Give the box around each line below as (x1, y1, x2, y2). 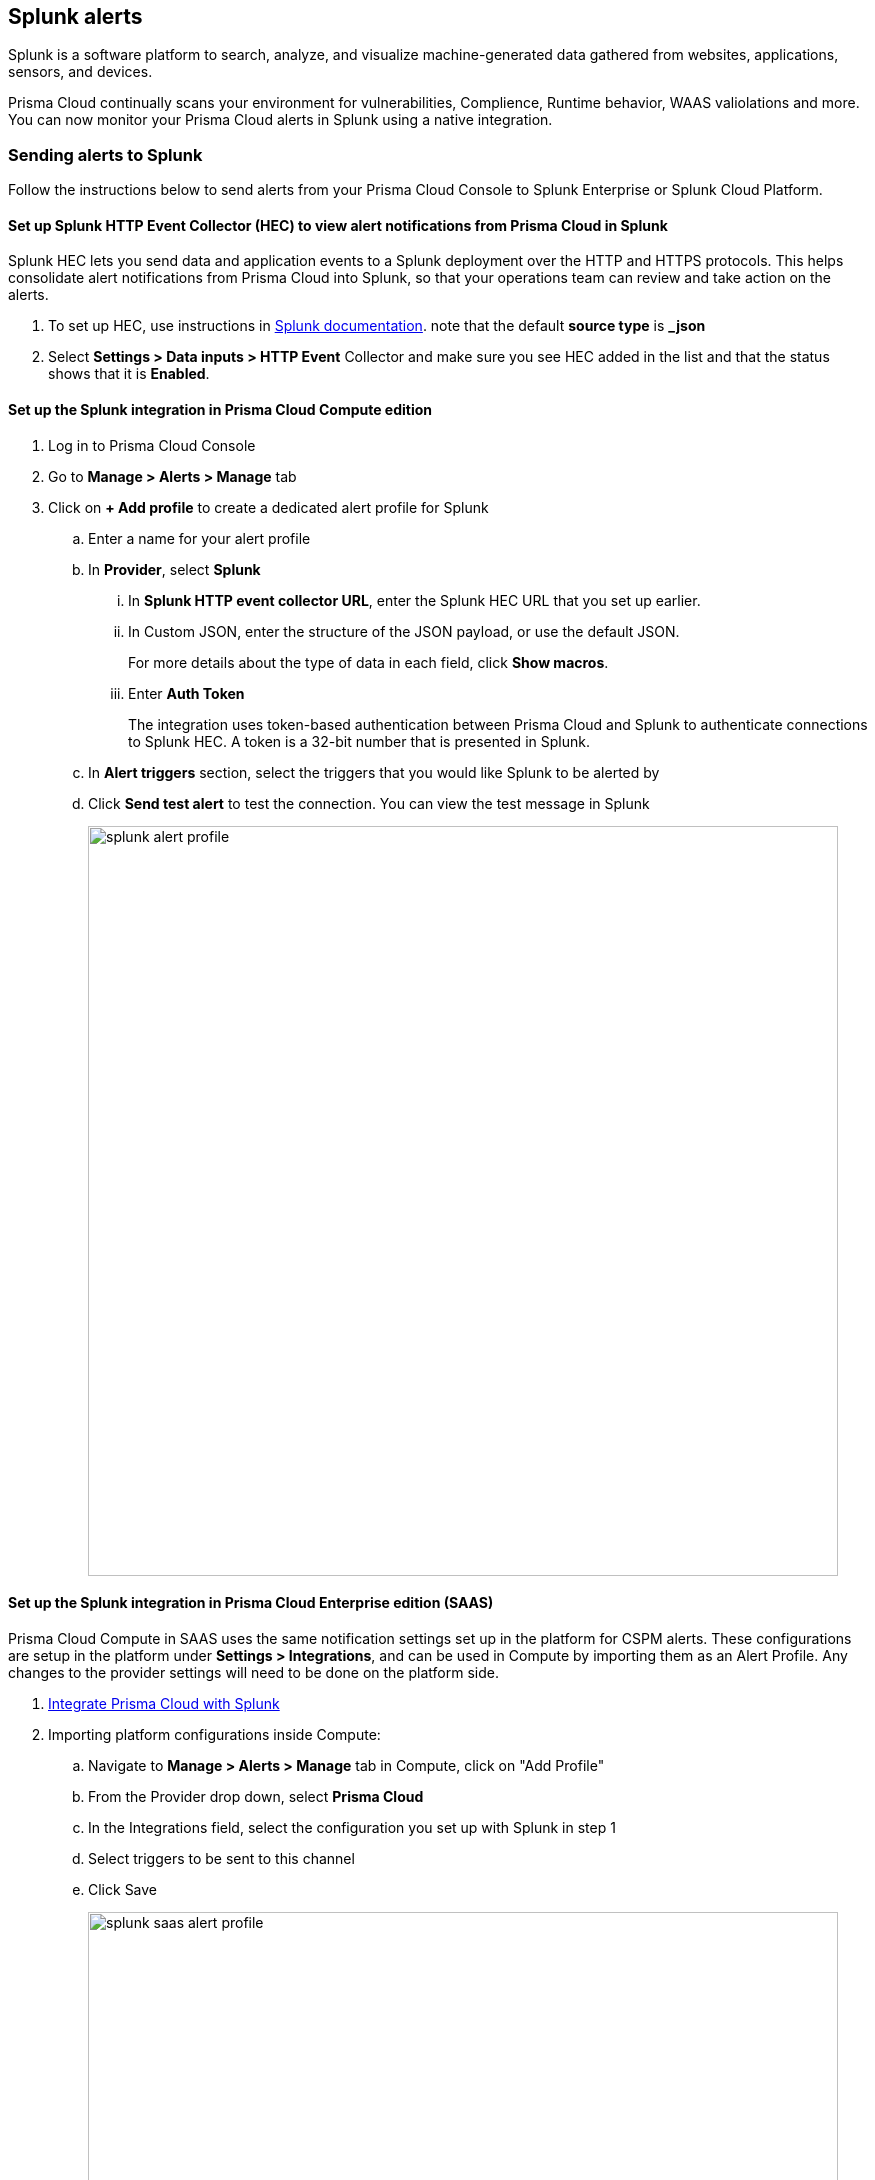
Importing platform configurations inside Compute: (48, 1725, 381, 1743)
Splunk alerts (8, 4, 143, 29)
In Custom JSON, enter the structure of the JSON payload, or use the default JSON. (128, 622, 680, 640)
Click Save (88, 1880, 158, 1898)
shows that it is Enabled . (48, 365, 210, 383)
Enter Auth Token (128, 684, 245, 702)
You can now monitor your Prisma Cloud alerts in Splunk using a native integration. (8, 111, 553, 129)
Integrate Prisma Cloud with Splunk (48, 1694, 280, 1712)
